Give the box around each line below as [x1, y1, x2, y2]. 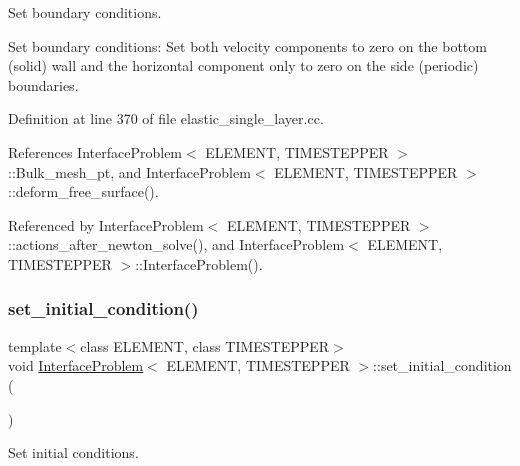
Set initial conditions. [8, 442, 139, 463]
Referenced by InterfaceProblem [8, 214, 204, 235]
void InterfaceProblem [8, 355, 144, 376]
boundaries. [8, 74, 79, 95]
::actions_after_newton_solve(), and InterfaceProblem [8, 234, 345, 255]
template [8, 335, 62, 356]
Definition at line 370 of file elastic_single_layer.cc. [8, 108, 324, 129]
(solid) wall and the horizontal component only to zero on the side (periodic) [8, 55, 479, 76]
